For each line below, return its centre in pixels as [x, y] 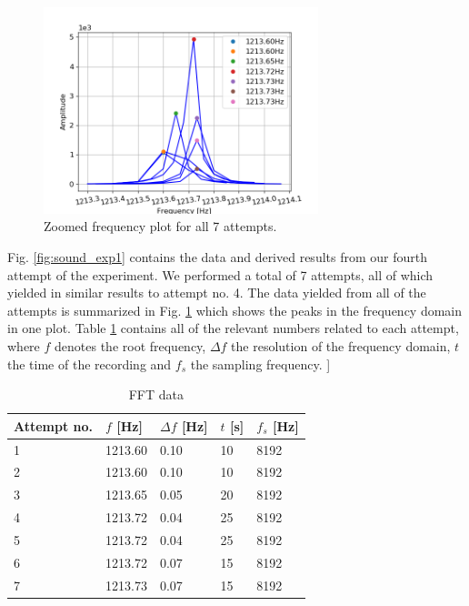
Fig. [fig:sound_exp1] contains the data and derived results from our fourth [218, 256]
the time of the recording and [90, 364]
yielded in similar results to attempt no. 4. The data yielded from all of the [217, 293]
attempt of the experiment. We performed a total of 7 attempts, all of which [220, 274]
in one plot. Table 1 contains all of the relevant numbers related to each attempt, [233, 328]
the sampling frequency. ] [260, 364]
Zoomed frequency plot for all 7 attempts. [160, 226]
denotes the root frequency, [130, 345]
